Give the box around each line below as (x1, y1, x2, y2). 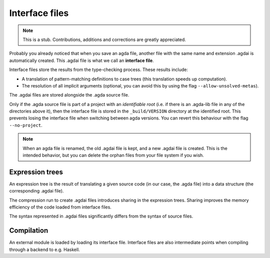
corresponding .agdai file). (9, 188, 64, 194)
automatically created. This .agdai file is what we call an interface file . (9, 57, 154, 63)
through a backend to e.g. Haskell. (9, 246, 80, 252)
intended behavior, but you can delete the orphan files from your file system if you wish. (22, 152, 204, 158)
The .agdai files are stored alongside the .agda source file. (9, 92, 129, 98)
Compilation (9, 226, 48, 235)
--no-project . (9, 122, 42, 128)
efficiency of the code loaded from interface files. (9, 204, 112, 210)
